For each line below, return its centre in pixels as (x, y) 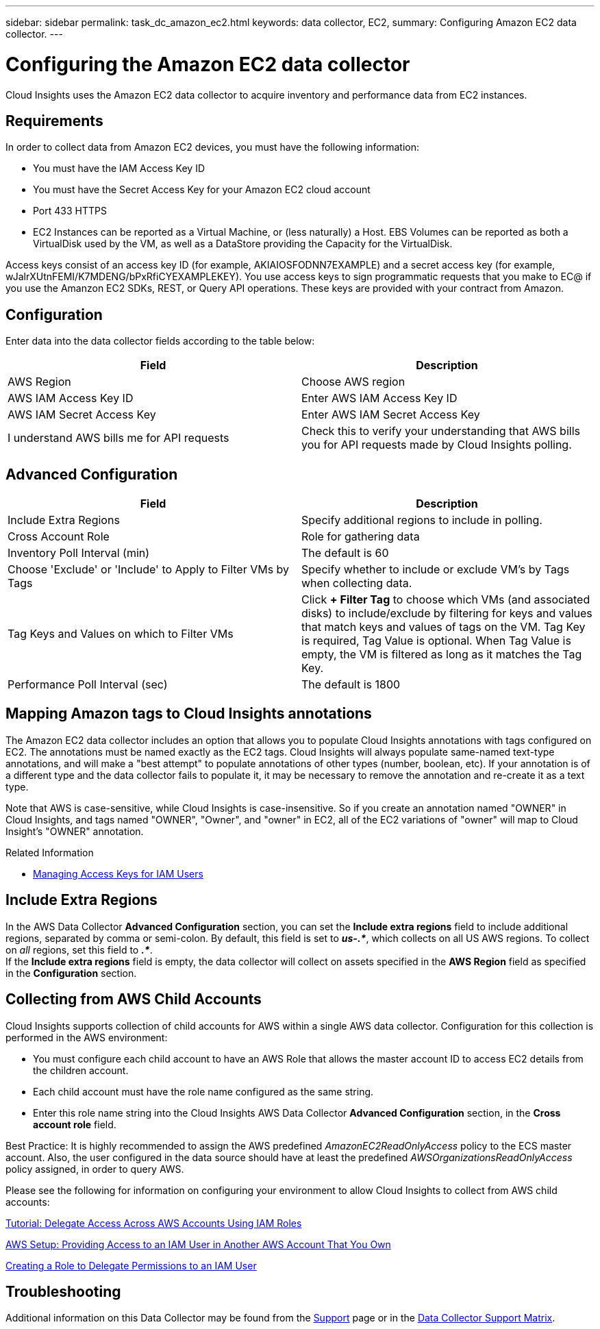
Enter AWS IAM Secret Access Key (391, 415)
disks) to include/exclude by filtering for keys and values (447, 613)
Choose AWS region (353, 382)
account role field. (75, 1124)
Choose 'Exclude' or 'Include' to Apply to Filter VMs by (149, 570)
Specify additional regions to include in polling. (422, 520)
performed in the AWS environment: (87, 1037)
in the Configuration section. (71, 973)
